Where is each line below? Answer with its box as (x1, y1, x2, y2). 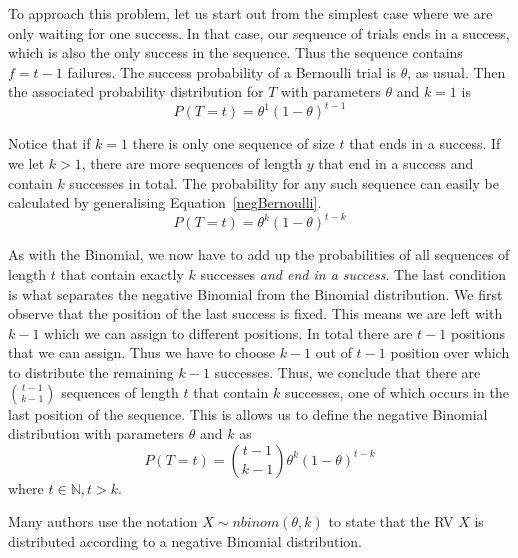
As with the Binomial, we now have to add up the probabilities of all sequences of (8, 244, 510, 265)
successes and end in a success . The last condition (200, 263, 507, 284)
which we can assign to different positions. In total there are (44, 322, 413, 343)
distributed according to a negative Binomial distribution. (8, 530, 363, 551)
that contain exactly (60, 263, 184, 284)
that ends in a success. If (349, 133, 501, 154)
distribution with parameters (8, 423, 185, 444)
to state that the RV (328, 511, 454, 532)
